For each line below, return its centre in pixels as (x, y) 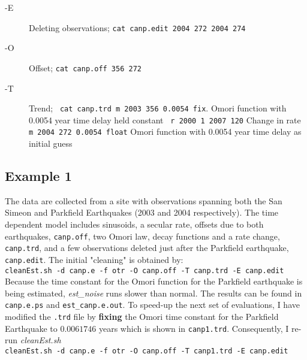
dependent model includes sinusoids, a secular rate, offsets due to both (134, 224)
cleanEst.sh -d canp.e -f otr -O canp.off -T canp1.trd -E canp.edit (147, 351)
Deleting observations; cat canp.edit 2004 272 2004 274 (137, 27)
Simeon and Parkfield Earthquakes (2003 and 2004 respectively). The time (142, 212)
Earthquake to (31, 328)
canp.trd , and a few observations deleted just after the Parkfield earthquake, (147, 248)
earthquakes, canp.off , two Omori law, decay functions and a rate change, (142, 236)
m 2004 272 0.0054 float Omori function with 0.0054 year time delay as (165, 131)
